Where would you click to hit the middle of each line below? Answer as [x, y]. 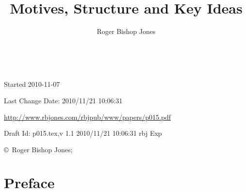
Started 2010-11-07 [32, 84]
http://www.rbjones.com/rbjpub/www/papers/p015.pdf [88, 117]
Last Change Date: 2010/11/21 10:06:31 [63, 100]
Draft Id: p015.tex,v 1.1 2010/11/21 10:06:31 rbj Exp [83, 133]
